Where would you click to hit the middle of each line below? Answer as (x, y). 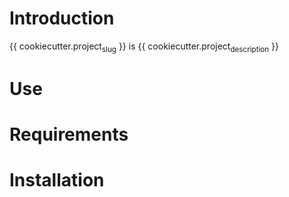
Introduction (62, 18)
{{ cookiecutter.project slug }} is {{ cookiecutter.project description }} (144, 47)
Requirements (69, 134)
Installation (57, 180)
